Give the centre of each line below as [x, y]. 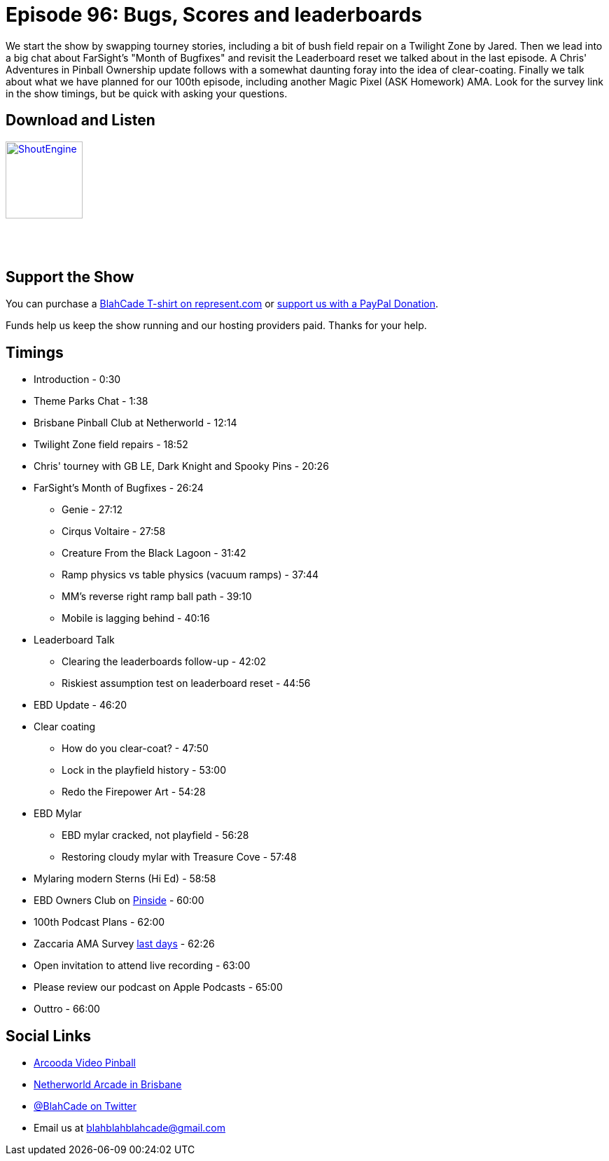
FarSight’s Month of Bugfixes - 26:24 [119, 488]
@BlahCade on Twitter [85, 1106]
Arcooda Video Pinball [85, 1063]
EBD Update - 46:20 [80, 705]
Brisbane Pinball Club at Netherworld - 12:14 [135, 423]
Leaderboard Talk [74, 640]
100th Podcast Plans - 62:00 [99, 922]
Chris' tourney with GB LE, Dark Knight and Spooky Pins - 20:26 [181, 466]
